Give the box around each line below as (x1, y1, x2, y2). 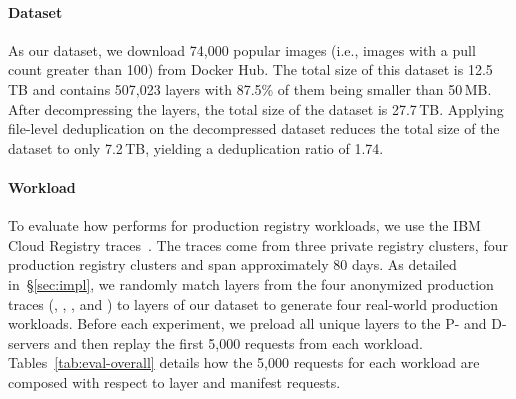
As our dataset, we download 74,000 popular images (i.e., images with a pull (8, 39, 476, 60)
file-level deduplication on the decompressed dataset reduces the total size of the (8, 118, 500, 139)
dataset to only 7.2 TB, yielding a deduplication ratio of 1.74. (8, 137, 384, 158)
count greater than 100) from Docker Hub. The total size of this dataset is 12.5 (8, 59, 493, 80)
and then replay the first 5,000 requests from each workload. (54, 332, 423, 353)
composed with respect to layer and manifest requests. (8, 371, 341, 392)
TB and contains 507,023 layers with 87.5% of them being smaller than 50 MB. (8, 78, 492, 99)
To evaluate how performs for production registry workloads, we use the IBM (8, 215, 481, 236)
